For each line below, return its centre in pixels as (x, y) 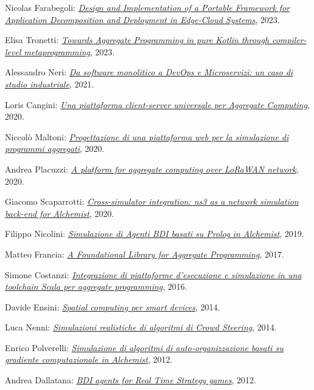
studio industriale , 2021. (49, 84)
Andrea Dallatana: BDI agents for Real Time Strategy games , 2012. (131, 380)
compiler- (289, 40)
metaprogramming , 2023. (69, 51)
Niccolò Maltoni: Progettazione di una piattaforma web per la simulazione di (147, 136)
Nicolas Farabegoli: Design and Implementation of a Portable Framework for (147, 7)
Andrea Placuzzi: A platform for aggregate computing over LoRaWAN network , (152, 169)
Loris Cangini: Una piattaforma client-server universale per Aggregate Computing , (157, 104)
